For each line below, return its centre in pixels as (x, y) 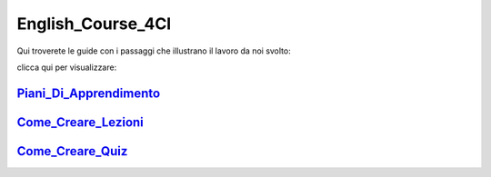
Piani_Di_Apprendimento (89, 93)
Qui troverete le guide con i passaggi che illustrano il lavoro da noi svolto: (154, 51)
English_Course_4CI (94, 24)
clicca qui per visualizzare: (67, 67)
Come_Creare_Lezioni (80, 122)
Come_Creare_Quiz (72, 151)
